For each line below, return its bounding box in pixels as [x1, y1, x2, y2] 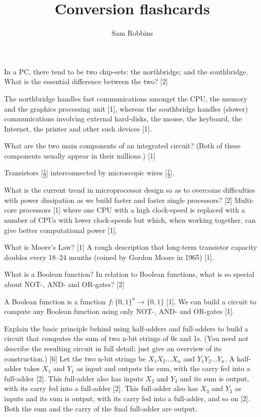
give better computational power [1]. [4, 224, 118, 235]
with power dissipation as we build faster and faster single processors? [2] [4, 194, 233, 205]
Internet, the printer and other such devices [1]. [4, 123, 152, 134]
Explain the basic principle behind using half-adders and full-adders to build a [4, 323, 248, 333]
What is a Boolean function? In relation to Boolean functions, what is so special [4, 269, 254, 279]
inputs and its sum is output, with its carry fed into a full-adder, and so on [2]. [4, 393, 250, 403]
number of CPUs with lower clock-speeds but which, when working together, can [4, 215, 256, 225]
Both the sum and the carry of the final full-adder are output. [4, 403, 197, 413]
